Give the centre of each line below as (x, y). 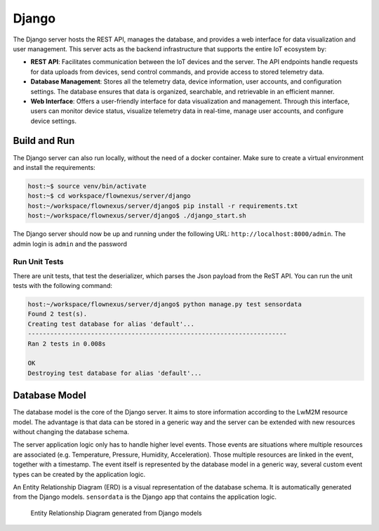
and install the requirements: (54, 167)
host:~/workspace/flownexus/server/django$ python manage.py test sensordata (165, 304)
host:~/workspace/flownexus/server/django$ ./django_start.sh (137, 216)
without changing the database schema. (71, 432)
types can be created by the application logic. (79, 474)
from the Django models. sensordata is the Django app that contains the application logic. (145, 497)
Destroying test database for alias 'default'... (115, 373)
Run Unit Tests (39, 262)
